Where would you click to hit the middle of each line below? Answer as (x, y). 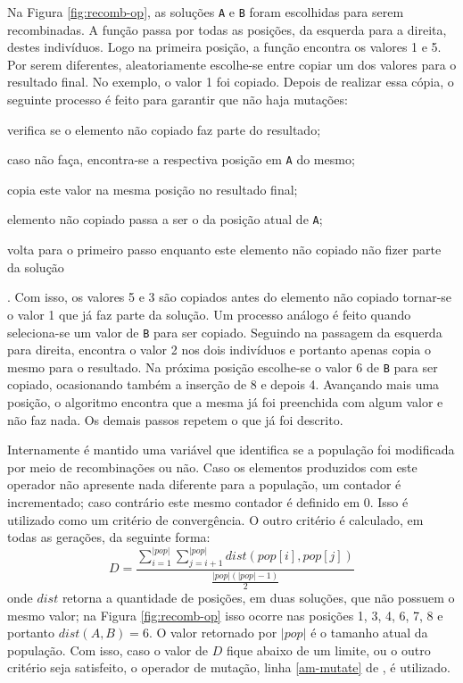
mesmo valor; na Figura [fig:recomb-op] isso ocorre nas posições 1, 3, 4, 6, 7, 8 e (225, 615)
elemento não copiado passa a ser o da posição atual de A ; (165, 219)
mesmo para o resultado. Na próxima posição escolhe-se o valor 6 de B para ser (223, 366)
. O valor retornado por (213, 633)
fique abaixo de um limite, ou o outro (328, 650)
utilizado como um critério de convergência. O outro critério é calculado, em (215, 519)
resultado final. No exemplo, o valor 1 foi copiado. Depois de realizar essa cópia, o (231, 82)
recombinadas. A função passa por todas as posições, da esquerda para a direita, (227, 29)
